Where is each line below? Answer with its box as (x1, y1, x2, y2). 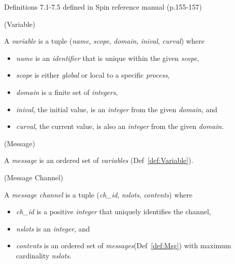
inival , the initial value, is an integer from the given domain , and (16, 104, 218, 114)
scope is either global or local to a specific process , (16, 70, 170, 80)
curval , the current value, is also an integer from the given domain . (16, 121, 224, 131)
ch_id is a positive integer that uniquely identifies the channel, (16, 206, 211, 217)
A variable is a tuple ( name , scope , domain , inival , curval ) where (4, 36, 205, 46)
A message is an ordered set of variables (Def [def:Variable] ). (4, 155, 193, 166)
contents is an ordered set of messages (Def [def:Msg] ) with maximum (16, 240, 231, 251)
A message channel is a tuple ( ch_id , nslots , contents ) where (4, 189, 192, 200)
